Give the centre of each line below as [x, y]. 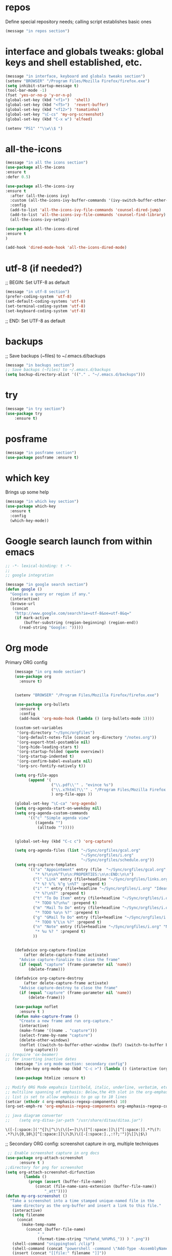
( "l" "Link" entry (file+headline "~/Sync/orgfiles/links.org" [101, 879]
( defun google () [24, 590]
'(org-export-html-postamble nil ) [53, 742]
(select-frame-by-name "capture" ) [56, 1035]
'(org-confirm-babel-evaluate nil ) [55, 761]
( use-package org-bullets [42, 704]
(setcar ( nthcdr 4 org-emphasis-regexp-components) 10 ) [66, 1102]
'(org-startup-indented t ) [45, 757]
